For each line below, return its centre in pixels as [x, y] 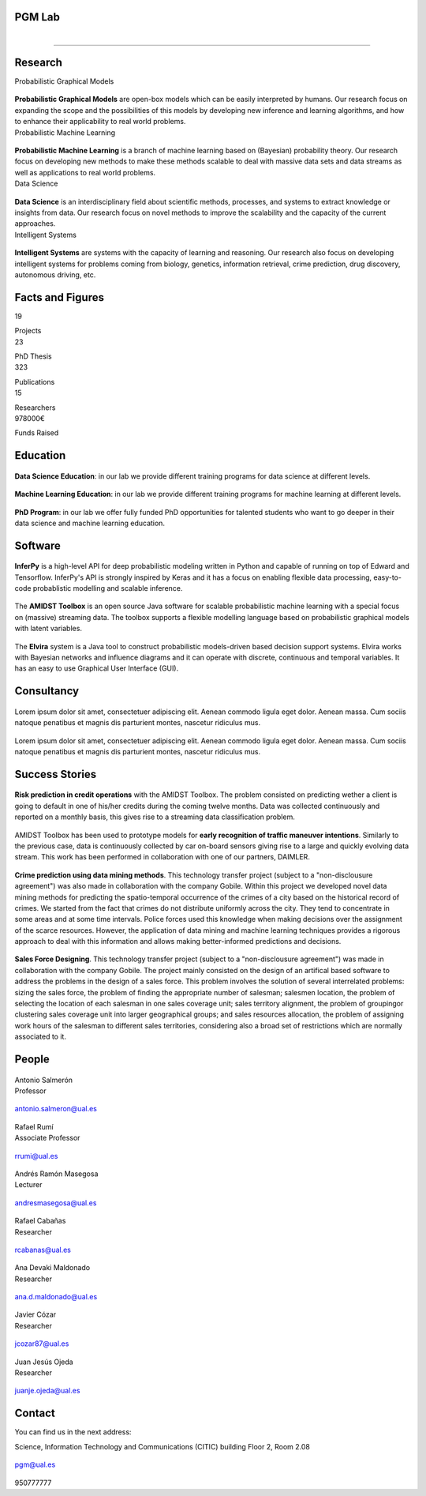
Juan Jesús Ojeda [44, 1362]
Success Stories [56, 774]
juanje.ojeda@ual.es [47, 1391]
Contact [35, 1413]
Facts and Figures [59, 297]
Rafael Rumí [34, 1126]
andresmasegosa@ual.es [56, 1203]
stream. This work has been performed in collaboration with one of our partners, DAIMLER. [163, 857]
